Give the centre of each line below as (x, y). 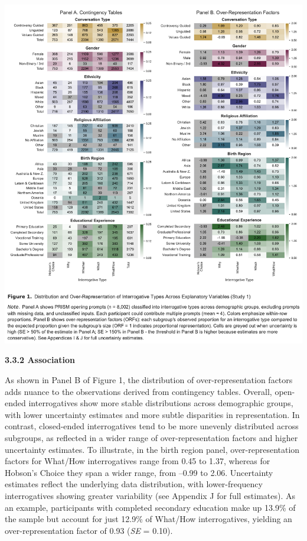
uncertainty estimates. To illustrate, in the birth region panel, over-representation (152, 449)
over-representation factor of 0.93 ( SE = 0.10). (89, 530)
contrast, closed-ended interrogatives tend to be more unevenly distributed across (152, 426)
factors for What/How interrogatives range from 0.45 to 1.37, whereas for (138, 461)
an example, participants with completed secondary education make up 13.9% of (150, 507)
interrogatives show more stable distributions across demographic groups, (161, 403)
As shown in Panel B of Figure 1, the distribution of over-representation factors (149, 379)
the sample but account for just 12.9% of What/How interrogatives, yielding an (148, 519)
